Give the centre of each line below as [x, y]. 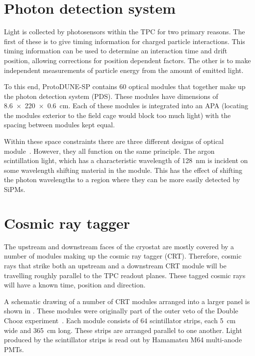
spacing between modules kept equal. [60, 125]
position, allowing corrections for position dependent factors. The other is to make [127, 60]
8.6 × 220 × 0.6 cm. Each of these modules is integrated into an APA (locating [126, 106]
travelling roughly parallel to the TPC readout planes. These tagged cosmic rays [125, 275]
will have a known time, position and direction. [75, 285]
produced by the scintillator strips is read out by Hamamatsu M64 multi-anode [123, 340]
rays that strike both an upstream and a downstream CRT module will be [115, 265]
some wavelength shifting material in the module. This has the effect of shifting [123, 170]
